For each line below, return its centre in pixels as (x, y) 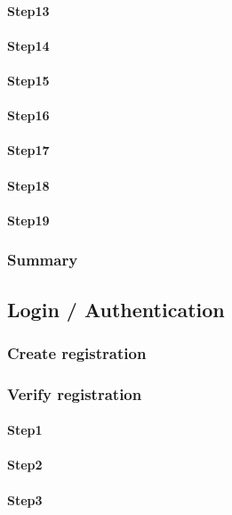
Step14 (28, 45)
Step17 (28, 150)
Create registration (77, 352)
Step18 (28, 185)
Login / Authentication (116, 309)
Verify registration (75, 393)
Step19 (28, 220)
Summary (43, 260)
